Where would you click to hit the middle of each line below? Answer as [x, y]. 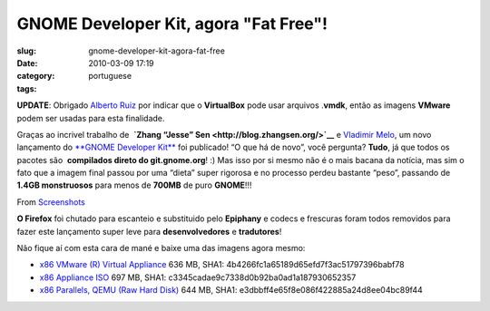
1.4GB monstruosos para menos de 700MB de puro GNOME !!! [134, 185]
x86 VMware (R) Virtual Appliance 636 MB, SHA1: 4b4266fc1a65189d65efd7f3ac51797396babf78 [222, 265]
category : [36, 76]
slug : [26, 51]
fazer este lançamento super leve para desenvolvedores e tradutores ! [149, 231]
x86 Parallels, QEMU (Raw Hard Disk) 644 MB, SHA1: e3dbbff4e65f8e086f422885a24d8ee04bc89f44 [231, 290]
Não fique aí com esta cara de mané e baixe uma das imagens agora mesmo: [161, 248]
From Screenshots [51, 202]
